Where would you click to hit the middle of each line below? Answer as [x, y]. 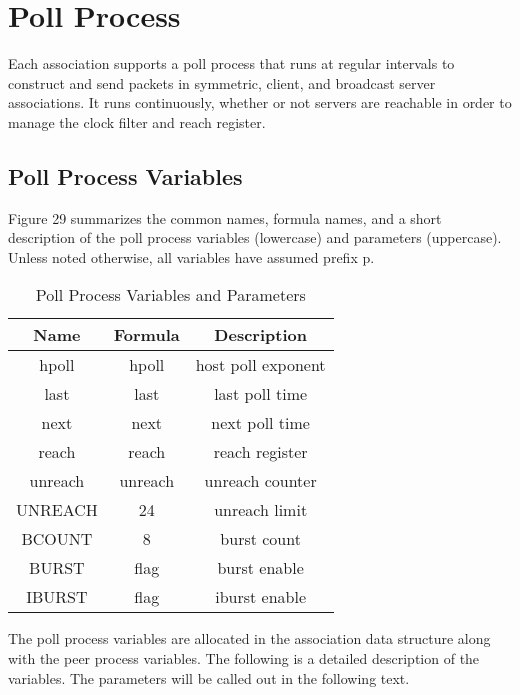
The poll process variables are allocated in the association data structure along [249, 638]
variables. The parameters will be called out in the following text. [209, 677]
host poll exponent [260, 365]
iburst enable [261, 597]
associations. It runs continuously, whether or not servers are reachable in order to [260, 102]
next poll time [260, 423]
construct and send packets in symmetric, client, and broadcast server [222, 82]
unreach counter [260, 481]
